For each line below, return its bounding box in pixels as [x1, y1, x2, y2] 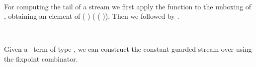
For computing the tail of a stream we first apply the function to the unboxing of [4, 1, 252, 11]
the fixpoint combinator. [4, 53, 78, 64]
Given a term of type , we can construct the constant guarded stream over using [4, 44, 252, 54]
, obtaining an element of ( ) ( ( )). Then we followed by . [4, 11, 179, 21]
